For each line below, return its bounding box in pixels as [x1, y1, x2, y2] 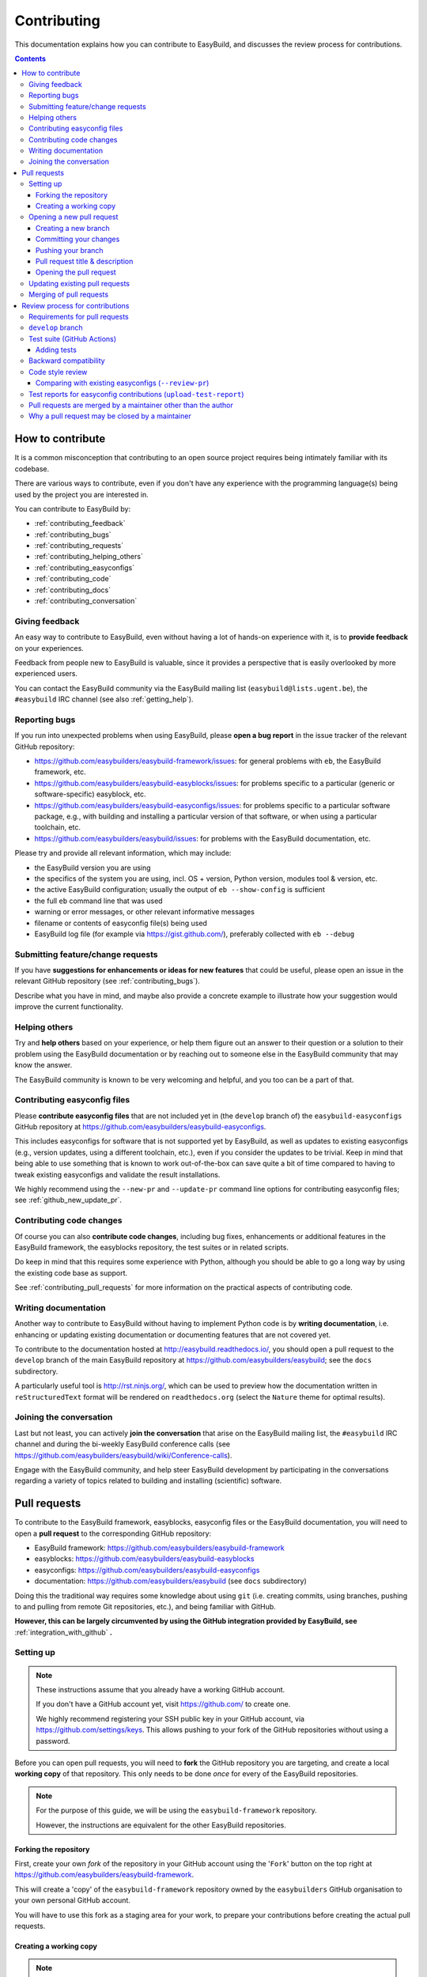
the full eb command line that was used [34, 896, 163, 905]
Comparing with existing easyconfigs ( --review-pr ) [36, 378, 210, 387]
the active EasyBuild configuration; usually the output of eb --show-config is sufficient [34, 885, 326, 894]
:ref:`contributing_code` [34, 574, 111, 584]
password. [36, 1736, 70, 1745]
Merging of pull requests [28, 289, 109, 300]
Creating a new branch [36, 223, 110, 232]
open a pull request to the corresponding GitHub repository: [14, 1529, 212, 1538]
